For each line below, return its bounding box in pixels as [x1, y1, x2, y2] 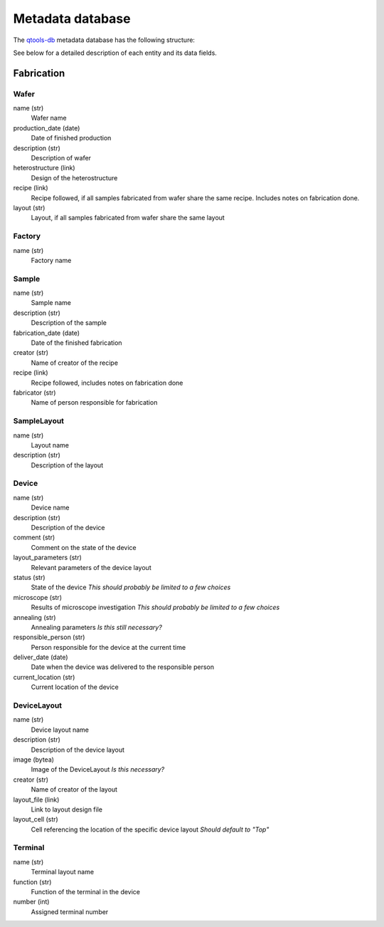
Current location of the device [31, 683, 119, 691]
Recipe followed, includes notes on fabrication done [31, 378, 183, 387]
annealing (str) [13, 613, 56, 621]
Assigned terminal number [31, 907, 109, 916]
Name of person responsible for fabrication [31, 398, 158, 407]
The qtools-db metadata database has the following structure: [13, 36, 196, 44]
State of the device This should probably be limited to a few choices [31, 583, 231, 591]
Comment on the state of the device [31, 543, 137, 551]
